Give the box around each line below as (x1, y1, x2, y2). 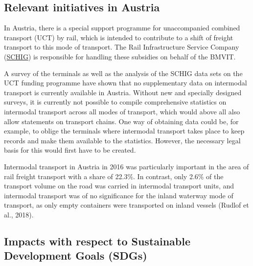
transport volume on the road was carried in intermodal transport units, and (4, 181, 234, 191)
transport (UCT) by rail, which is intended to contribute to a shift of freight (4, 32, 233, 42)
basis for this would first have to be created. (4, 145, 136, 155)
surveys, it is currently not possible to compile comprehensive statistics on (4, 97, 227, 107)
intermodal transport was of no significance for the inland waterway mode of (4, 190, 233, 200)
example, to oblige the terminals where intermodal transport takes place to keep (4, 126, 245, 136)
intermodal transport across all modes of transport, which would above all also (4, 106, 240, 116)
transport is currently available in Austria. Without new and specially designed (4, 87, 242, 97)
